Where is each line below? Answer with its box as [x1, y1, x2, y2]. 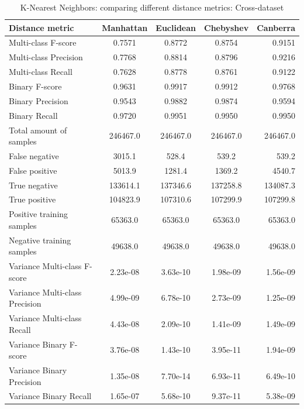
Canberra [257, 21, 295, 33]
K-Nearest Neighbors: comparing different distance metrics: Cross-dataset [20, 1, 284, 13]
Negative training [9, 233, 71, 246]
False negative [9, 149, 59, 161]
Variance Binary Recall [9, 390, 92, 402]
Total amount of [9, 123, 67, 136]
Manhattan [102, 21, 148, 33]
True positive [9, 193, 56, 205]
